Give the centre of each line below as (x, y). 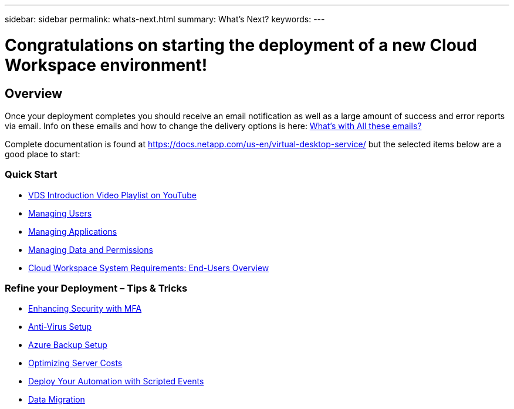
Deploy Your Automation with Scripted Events (116, 381)
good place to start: (43, 154)
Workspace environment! (106, 65)
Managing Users (60, 213)
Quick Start (31, 175)
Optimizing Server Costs (75, 363)
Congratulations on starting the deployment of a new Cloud (241, 45)
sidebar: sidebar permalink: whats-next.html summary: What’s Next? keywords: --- (165, 19)
